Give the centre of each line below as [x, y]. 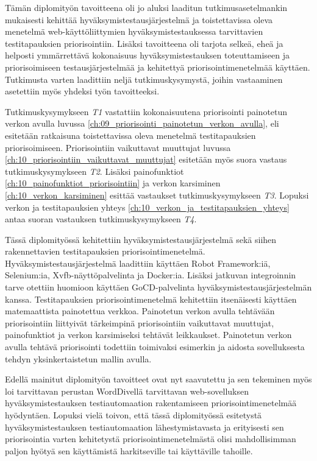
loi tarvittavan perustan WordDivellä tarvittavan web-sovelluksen [127, 391]
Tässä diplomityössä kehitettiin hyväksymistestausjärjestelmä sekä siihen [141, 239]
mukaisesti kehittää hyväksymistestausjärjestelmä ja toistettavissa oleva [139, 19]
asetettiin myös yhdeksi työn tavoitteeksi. [82, 91]
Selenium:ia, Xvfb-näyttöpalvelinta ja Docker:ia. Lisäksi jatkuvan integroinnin [151, 275]
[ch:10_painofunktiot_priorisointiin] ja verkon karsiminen [113, 183]
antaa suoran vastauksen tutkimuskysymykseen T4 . [101, 219]
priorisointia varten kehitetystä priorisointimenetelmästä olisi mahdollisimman [151, 439]
